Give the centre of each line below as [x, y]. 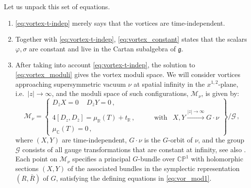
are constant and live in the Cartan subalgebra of [102, 48]
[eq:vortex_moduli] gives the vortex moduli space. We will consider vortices [128, 74]
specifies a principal [101, 159]
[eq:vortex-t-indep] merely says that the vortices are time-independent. [120, 23]
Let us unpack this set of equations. [57, 6]
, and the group [221, 140]
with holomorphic [217, 159]
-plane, [228, 84]
